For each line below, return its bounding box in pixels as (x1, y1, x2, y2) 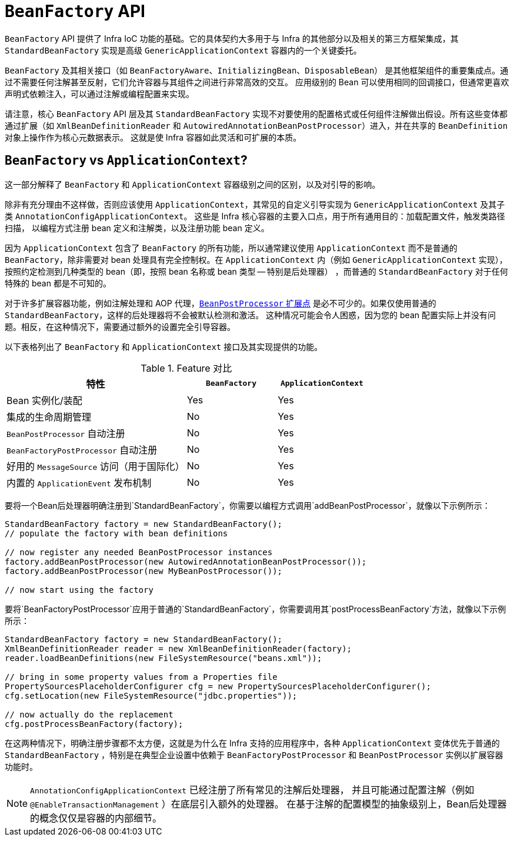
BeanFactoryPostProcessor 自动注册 (6, 443, 158, 456)
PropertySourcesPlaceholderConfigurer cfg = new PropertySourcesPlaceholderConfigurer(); (5, 681, 431, 691)
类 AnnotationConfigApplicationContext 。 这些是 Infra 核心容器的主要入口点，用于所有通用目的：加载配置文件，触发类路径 (5, 211, 505, 221)
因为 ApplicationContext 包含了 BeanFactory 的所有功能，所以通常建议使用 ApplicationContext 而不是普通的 (5, 242, 458, 253)
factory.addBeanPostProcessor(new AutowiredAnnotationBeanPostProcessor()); (5, 556, 367, 566)
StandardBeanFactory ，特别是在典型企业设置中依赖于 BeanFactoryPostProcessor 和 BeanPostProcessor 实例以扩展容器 (5, 749, 503, 760)
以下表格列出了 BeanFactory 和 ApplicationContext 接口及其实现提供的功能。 (5, 341, 323, 352)
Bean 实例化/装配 (6, 394, 82, 406)
